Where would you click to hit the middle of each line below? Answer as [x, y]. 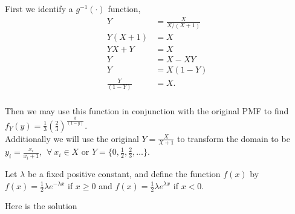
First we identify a [39, 8]
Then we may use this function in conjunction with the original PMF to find [147, 110]
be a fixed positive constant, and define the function [124, 173]
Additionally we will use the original [72, 138]
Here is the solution [41, 206]
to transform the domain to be [234, 138]
